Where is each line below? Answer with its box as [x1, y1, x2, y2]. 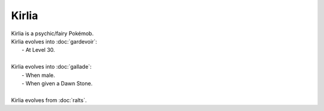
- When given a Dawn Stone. [22, 79, 93, 87]
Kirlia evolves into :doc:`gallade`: [11, 63, 92, 70]
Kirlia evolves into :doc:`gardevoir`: [11, 38, 97, 45]
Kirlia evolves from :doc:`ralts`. [11, 96, 87, 104]
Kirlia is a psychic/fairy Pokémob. [11, 30, 94, 37]
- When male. [22, 72, 55, 79]
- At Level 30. [22, 47, 55, 54]
